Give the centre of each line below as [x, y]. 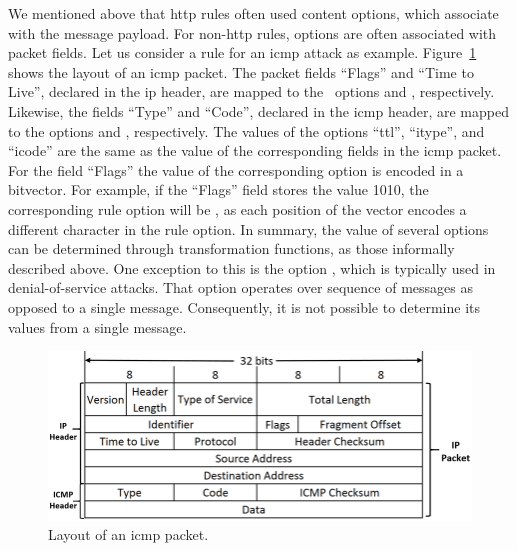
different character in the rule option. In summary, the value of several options [248, 228]
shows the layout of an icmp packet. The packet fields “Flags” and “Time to [241, 71]
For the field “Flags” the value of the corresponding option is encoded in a [236, 169]
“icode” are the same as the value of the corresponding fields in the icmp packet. [255, 150]
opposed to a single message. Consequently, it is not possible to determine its [244, 306]
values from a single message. [97, 326]
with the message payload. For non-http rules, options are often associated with [252, 32]
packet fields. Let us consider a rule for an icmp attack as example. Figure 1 [242, 52]
